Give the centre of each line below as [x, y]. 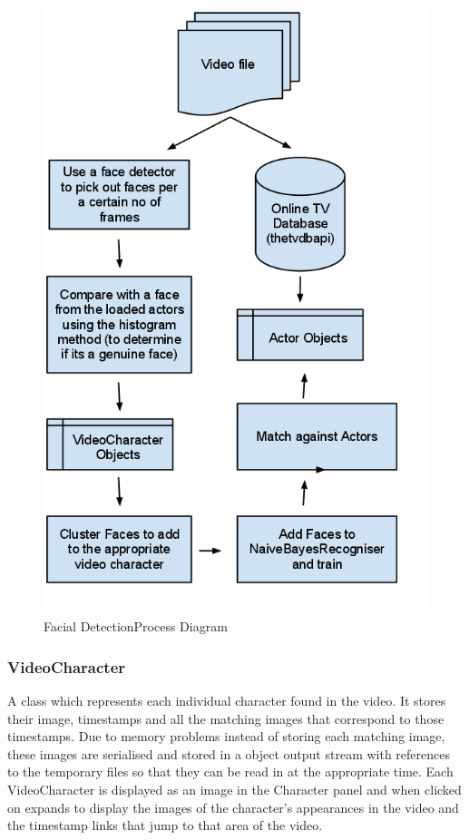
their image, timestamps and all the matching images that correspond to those [226, 718]
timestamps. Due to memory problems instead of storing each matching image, [226, 736]
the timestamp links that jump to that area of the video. [165, 825]
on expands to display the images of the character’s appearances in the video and [233, 807]
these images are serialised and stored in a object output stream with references [229, 753]
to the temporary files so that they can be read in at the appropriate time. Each [230, 772]
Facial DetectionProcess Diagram [136, 626]
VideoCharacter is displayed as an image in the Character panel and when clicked [234, 790]
